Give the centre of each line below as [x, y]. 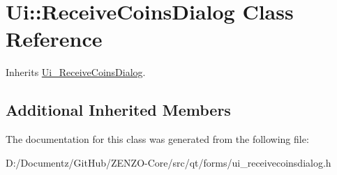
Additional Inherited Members [118, 110]
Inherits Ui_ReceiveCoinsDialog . [76, 72]
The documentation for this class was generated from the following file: [157, 139]
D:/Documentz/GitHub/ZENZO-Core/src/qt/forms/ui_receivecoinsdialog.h [168, 162]
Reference [54, 39]
